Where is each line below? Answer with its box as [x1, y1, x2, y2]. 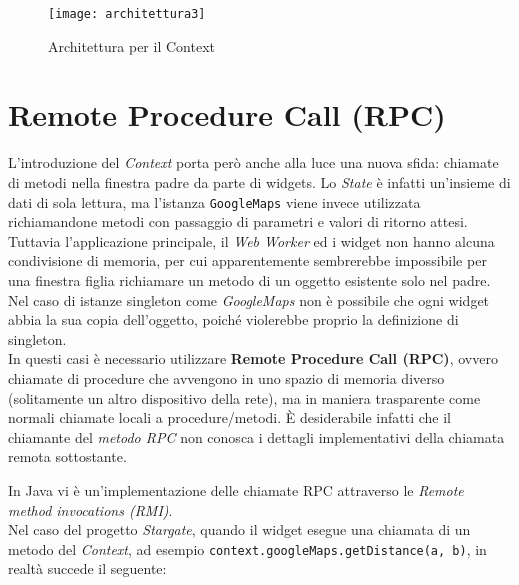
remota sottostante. [8, 446, 127, 467]
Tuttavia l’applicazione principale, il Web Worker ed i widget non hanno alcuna [8, 230, 495, 251]
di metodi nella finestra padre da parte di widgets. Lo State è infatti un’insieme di [8, 171, 511, 192]
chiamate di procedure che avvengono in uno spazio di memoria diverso [8, 367, 445, 388]
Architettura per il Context [48, 35, 215, 56]
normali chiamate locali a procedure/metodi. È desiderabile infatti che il [8, 407, 452, 428]
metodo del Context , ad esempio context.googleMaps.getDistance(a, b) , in [8, 538, 487, 559]
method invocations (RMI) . [8, 499, 173, 520]
